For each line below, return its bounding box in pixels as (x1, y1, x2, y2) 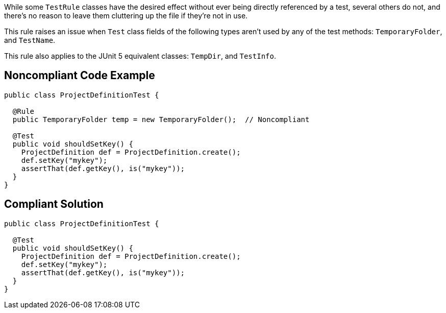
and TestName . (4, 36, 56, 44)
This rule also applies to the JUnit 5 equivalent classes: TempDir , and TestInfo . (4, 52, 276, 60)
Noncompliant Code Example (4, 69, 155, 82)
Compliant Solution (4, 198, 104, 211)
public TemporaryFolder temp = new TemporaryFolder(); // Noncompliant (12, 115, 310, 124)
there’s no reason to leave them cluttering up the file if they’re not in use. (4, 11, 248, 20)
